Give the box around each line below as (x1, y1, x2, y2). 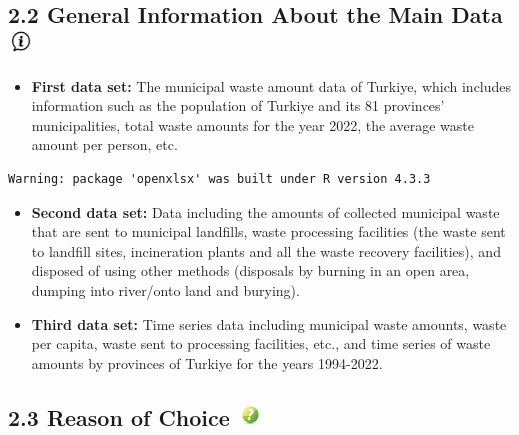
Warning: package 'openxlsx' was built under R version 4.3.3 (8, 171, 431, 186)
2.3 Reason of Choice (8, 401, 230, 432)
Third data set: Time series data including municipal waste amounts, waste (31, 313, 507, 334)
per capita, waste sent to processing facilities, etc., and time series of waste (31, 333, 491, 354)
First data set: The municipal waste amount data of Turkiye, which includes (31, 75, 512, 96)
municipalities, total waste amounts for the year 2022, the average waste (31, 114, 474, 135)
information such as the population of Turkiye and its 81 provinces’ (31, 95, 445, 116)
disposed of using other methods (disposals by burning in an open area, (31, 260, 470, 281)
